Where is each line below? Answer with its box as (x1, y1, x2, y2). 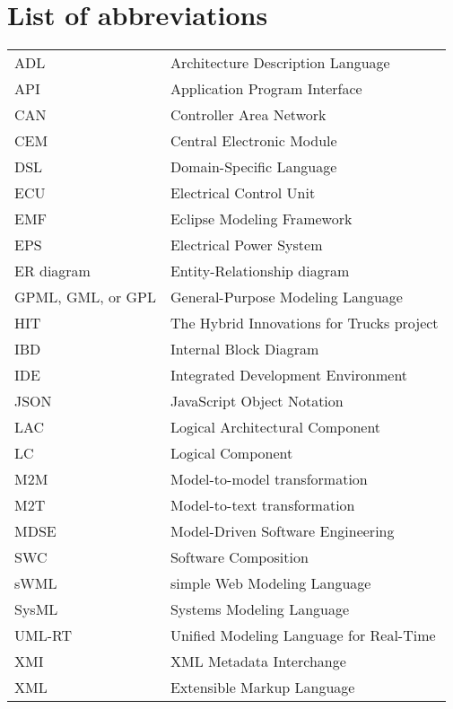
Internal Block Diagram (170, 338, 319, 360)
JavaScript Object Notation (170, 390, 344, 412)
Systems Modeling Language (170, 599, 350, 620)
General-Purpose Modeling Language (170, 286, 403, 308)
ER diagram (14, 260, 91, 282)
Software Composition (170, 547, 309, 568)
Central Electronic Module (170, 130, 337, 152)
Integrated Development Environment (170, 364, 408, 386)
